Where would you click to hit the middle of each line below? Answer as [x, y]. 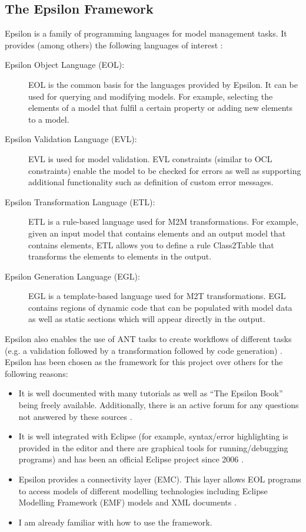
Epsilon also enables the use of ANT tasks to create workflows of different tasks [148, 339]
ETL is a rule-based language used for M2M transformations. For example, [163, 221]
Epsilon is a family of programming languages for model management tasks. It [146, 33]
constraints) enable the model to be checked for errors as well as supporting [165, 170]
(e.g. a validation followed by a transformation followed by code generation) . [144, 350]
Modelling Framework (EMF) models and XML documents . [127, 502]
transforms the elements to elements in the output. [120, 256]
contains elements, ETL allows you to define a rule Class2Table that [151, 244]
